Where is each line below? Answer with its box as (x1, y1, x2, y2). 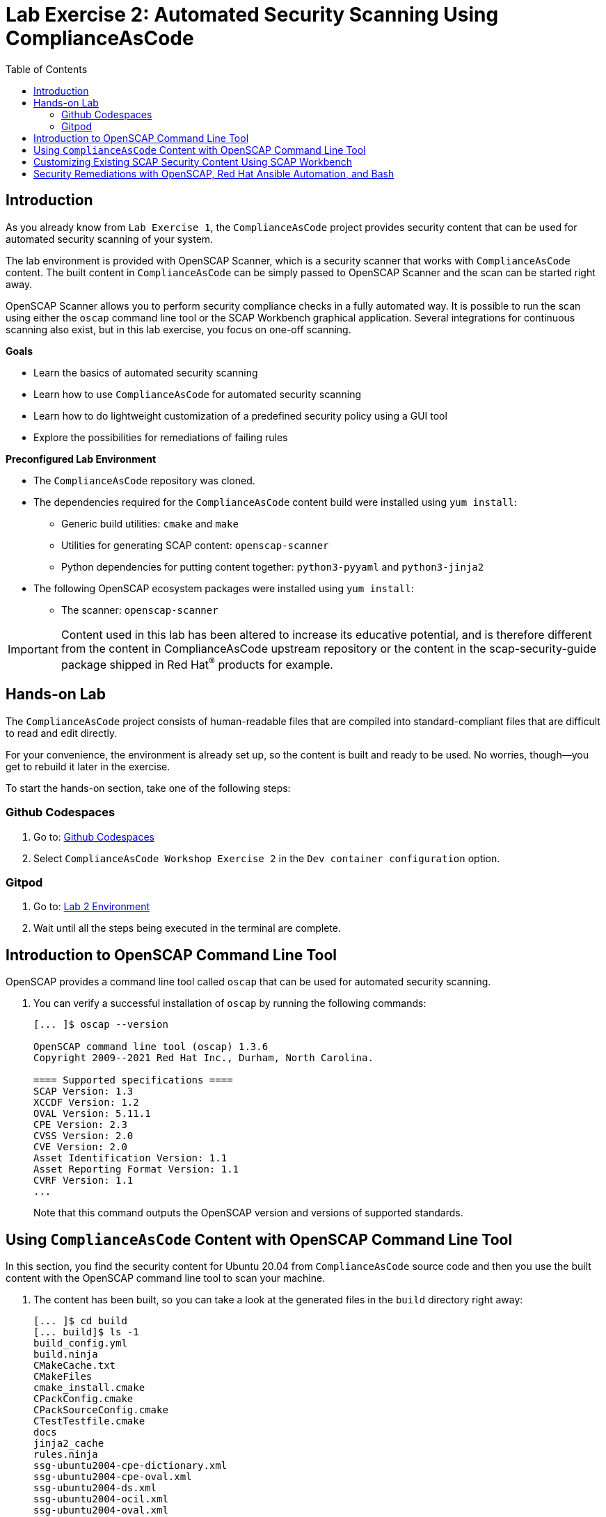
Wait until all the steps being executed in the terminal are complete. (33, 922, 341, 935)
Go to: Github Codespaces (33, 830, 154, 843)
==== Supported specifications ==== (33, 1074, 233, 1086)
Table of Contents (6, 63, 88, 75)
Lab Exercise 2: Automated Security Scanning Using (6, 3, 499, 26)
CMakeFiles (33, 1370, 93, 1382)
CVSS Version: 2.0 (33, 1130, 134, 1142)
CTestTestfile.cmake (33, 1415, 145, 1427)
